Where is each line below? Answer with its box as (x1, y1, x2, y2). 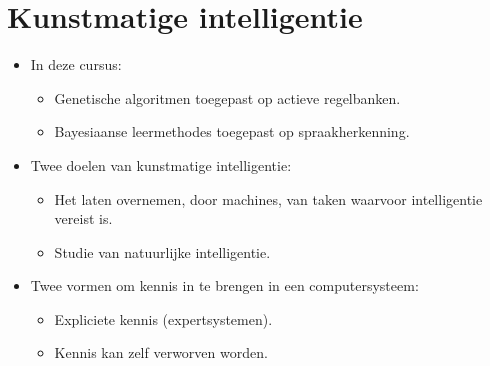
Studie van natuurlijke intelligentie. (54, 241, 271, 262)
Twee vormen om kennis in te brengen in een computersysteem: (30, 275, 419, 296)
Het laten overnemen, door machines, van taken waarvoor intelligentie (54, 188, 483, 209)
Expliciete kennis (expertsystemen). (54, 308, 273, 329)
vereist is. (54, 208, 113, 229)
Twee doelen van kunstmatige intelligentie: (30, 154, 292, 175)
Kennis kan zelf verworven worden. (54, 342, 268, 363)
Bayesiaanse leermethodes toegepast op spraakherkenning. (54, 121, 410, 142)
